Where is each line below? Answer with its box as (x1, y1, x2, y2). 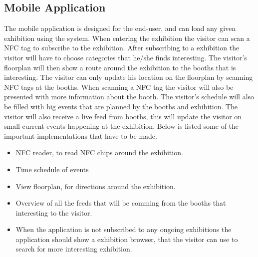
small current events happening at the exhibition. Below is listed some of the (4, 121, 239, 131)
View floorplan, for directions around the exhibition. (15, 181, 176, 191)
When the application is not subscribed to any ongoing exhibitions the (15, 224, 232, 235)
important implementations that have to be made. (4, 130, 157, 141)
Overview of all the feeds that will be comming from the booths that (15, 198, 226, 208)
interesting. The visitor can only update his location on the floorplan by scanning (4, 72, 253, 82)
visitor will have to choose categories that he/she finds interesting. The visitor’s (4, 52, 247, 62)
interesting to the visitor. (15, 207, 92, 218)
